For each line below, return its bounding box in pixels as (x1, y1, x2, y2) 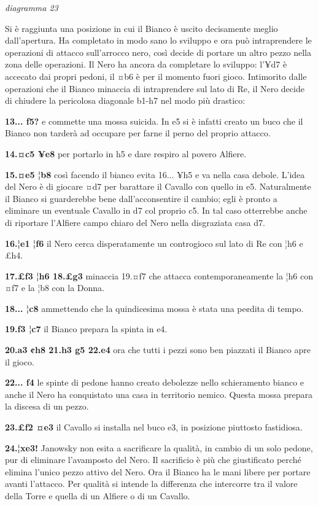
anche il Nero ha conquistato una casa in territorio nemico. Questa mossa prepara (5, 387, 313, 400)
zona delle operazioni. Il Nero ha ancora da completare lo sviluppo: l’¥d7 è (5, 58, 287, 71)
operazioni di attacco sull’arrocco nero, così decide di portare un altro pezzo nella (5, 45, 311, 58)
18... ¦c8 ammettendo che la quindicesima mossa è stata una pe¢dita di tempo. (5, 302, 304, 314)
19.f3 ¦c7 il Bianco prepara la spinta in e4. (5, 322, 168, 335)
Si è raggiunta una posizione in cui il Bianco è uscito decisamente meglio (5, 21, 278, 34)
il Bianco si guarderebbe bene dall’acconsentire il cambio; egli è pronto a (5, 192, 277, 204)
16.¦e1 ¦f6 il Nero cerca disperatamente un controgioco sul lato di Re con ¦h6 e (5, 236, 303, 249)
